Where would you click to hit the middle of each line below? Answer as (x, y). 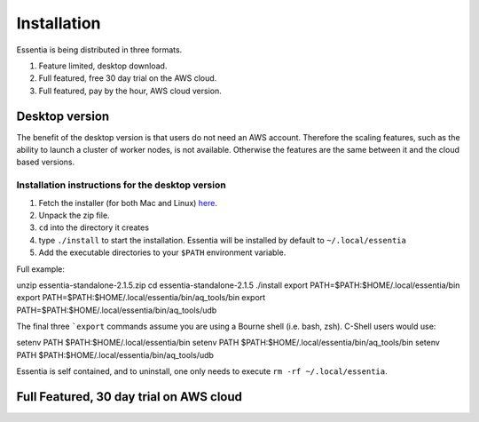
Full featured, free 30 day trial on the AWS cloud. (128, 78)
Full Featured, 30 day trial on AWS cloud (130, 397)
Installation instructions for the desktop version (121, 185)
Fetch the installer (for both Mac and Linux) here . (128, 203)
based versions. (46, 162)
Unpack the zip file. (74, 215)
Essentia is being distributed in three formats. (99, 50)
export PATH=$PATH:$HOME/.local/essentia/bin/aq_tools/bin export (141, 298)
